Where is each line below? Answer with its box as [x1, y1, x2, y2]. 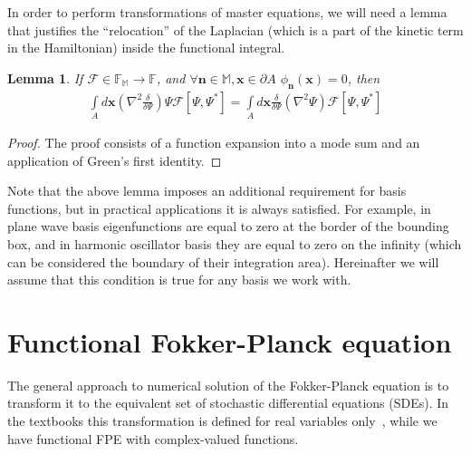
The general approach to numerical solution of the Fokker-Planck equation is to [7, 375, 449, 394]
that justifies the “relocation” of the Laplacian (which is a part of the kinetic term [7, 20, 464, 39]
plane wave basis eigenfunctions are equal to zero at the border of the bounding [7, 217, 449, 236]
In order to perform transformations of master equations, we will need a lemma [7, 3, 447, 21]
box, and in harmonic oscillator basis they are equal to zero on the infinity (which [7, 234, 462, 253]
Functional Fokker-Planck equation [7, 323, 452, 360]
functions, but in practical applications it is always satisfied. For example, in [7, 198, 431, 217]
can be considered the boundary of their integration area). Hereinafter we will [7, 252, 439, 271]
